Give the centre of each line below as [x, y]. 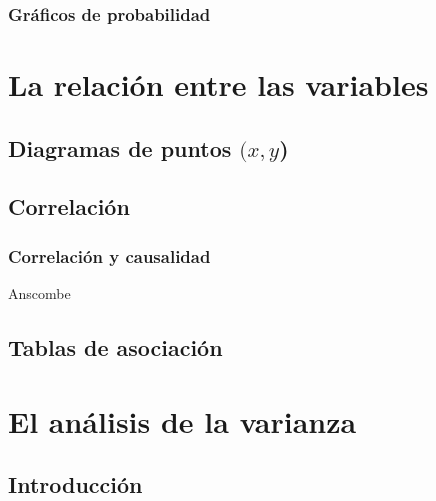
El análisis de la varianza [182, 420]
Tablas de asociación [115, 346]
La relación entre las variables [218, 84]
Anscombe [39, 293]
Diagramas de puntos [120, 147]
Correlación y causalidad [109, 255]
